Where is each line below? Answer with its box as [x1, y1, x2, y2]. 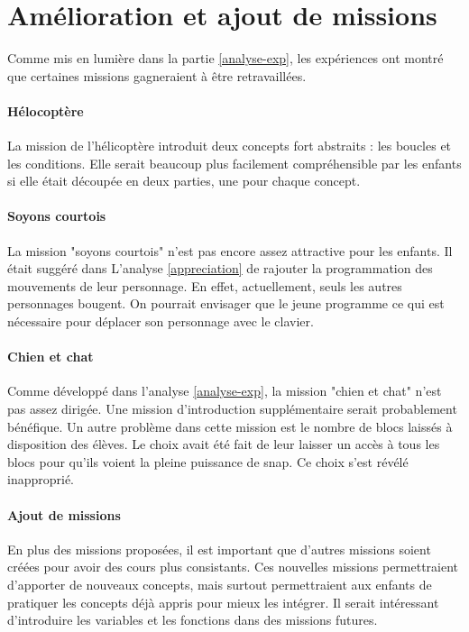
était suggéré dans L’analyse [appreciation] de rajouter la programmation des [7, 259, 433, 278]
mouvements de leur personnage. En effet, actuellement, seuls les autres [7, 276, 402, 295]
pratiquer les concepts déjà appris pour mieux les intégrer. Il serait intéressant [7, 592, 439, 611]
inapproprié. [7, 470, 75, 489]
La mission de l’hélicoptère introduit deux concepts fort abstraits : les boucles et [7, 136, 452, 155]
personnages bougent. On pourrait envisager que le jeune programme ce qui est [7, 294, 445, 313]
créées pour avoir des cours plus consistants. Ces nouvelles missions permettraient [7, 557, 459, 576]
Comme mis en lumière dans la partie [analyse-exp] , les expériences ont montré [7, 49, 444, 68]
